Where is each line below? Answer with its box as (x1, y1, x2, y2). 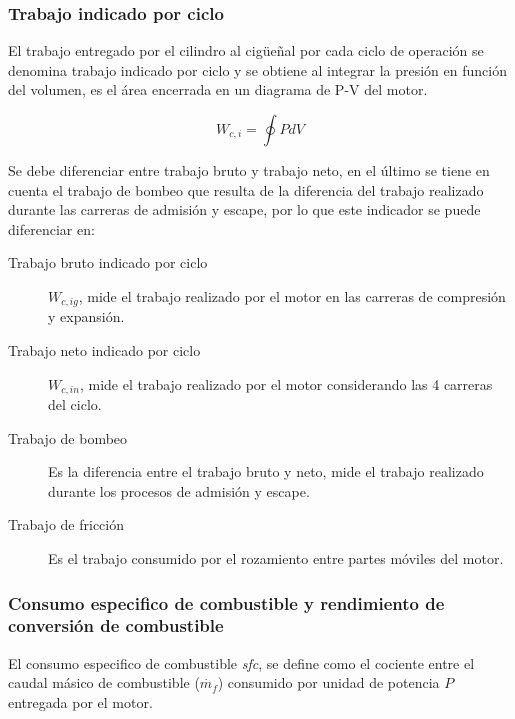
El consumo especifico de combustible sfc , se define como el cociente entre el (8, 652, 475, 673)
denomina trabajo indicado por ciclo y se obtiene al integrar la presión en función (8, 59, 507, 80)
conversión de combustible (8, 613, 224, 638)
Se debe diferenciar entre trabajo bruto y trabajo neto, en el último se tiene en (8, 160, 490, 180)
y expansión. (48, 306, 125, 327)
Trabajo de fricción (8, 514, 124, 535)
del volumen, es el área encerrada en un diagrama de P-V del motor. (8, 79, 428, 100)
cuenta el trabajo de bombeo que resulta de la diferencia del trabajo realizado (8, 179, 484, 200)
